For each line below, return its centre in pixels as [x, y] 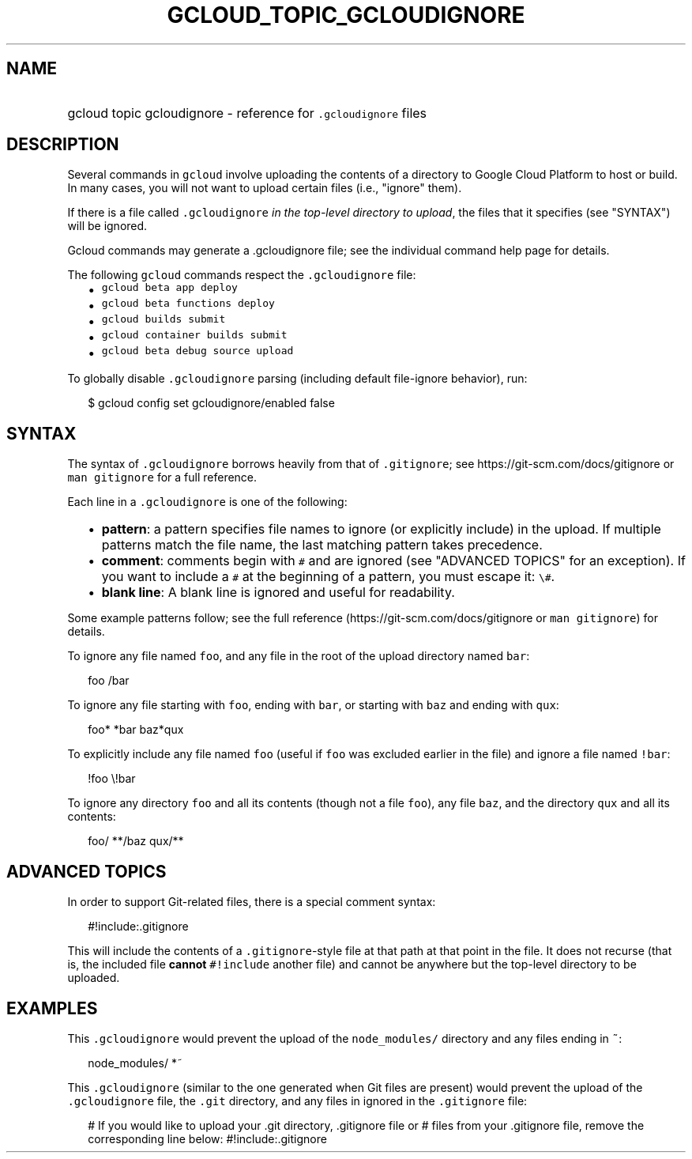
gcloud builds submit [164, 319]
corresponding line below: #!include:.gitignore [207, 1138]
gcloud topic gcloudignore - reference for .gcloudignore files [247, 113]
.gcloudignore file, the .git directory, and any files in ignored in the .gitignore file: [297, 1100]
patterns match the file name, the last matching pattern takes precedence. [322, 545]
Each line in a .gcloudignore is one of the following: [207, 502]
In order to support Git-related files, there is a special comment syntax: [252, 902]
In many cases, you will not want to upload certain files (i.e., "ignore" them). [265, 188]
